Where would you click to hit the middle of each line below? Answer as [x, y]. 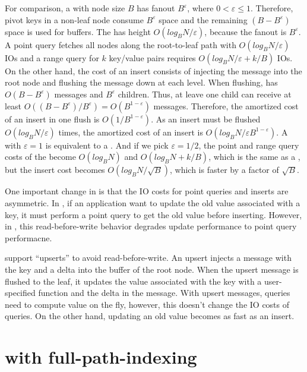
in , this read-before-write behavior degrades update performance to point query [151, 226]
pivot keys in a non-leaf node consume [74, 19]
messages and [79, 94]
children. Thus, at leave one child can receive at [205, 94]
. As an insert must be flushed [206, 119]
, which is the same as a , [254, 157]
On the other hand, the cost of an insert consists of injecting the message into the [153, 70]
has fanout [156, 8]
